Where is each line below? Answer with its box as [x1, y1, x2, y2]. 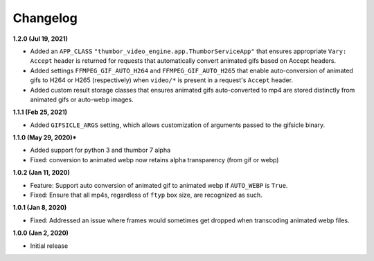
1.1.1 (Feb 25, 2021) [12, 108, 67, 117]
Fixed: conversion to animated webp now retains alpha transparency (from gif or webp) [30, 155, 279, 164]
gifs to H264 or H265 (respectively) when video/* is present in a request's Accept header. [30, 76, 294, 84]
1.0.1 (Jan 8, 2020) [12, 204, 67, 212]
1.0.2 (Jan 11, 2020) [12, 168, 71, 177]
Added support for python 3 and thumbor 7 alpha [30, 146, 171, 155]
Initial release [30, 242, 69, 250]
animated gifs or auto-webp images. [30, 95, 134, 104]
